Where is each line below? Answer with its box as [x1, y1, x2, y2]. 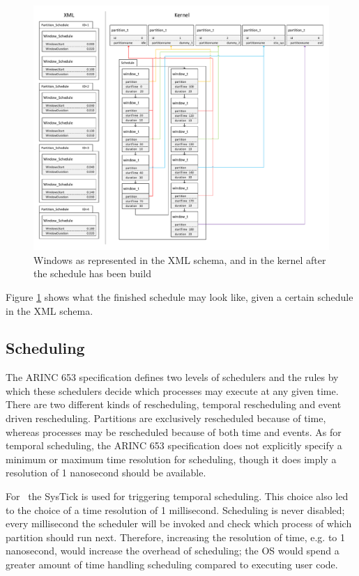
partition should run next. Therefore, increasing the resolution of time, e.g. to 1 [6, 529, 346, 544]
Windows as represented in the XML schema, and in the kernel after [33, 252, 326, 267]
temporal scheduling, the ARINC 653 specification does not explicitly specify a [6, 438, 342, 453]
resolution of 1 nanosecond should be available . [6, 465, 206, 480]
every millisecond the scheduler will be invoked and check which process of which [6, 516, 352, 531]
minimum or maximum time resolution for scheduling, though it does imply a [6, 451, 337, 466]
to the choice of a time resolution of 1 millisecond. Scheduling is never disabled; [6, 502, 345, 517]
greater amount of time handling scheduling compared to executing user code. [6, 557, 338, 572]
